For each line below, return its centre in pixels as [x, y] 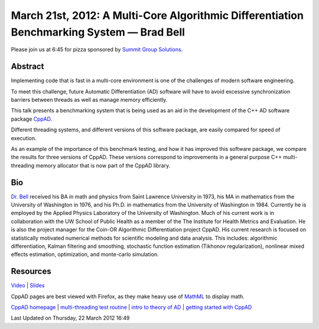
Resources [31, 271]
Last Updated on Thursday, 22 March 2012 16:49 [70, 318]
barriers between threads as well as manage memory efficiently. [89, 100]
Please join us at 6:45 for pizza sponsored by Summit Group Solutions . [97, 50]
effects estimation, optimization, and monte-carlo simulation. [85, 254]
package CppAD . [32, 119]
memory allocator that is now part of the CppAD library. [103, 165]
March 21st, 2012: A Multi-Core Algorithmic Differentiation [157, 15]
